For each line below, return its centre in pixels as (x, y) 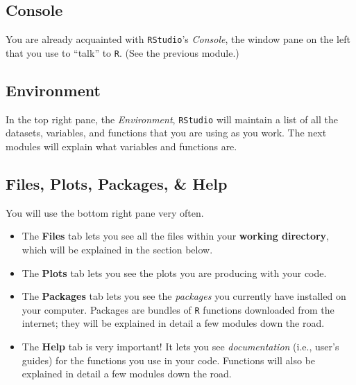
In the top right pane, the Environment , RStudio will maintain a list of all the (172, 119)
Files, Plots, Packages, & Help (117, 183)
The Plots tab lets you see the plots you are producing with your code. (174, 272)
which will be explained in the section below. (117, 249)
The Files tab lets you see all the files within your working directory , (175, 236)
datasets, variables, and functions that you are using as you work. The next (166, 133)
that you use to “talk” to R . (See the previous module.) (122, 52)
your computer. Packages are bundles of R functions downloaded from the (178, 309)
